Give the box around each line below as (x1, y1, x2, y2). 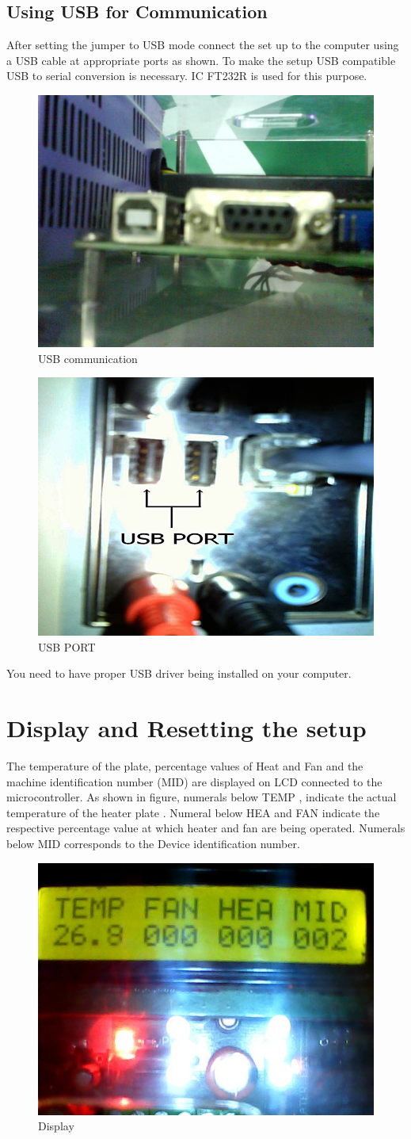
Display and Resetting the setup (6, 712, 367, 744)
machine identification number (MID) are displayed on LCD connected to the (6, 773, 382, 789)
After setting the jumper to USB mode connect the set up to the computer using (6, 36, 399, 53)
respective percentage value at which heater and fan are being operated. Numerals (6, 820, 405, 836)
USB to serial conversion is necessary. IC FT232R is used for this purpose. (6, 67, 367, 84)
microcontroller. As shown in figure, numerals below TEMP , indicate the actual (6, 789, 397, 805)
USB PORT (38, 638, 96, 655)
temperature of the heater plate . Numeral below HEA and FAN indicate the (6, 804, 380, 820)
